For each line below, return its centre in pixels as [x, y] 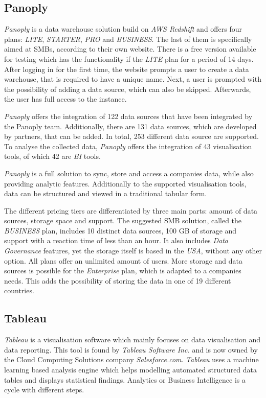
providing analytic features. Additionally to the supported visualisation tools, [125, 183]
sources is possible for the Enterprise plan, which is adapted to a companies [123, 271]
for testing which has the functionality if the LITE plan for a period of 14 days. [129, 58]
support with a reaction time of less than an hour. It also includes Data [116, 240]
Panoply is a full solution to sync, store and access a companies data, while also [129, 173]
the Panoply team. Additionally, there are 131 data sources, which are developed [130, 126]
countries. [19, 290]
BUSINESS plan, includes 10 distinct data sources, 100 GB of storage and [120, 230]
